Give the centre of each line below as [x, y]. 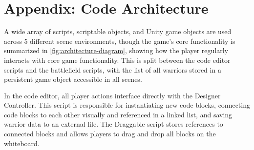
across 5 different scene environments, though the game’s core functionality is [120, 41]
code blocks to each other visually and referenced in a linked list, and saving [118, 114]
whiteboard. [22, 143]
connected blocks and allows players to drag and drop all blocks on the [110, 134]
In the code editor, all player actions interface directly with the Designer [112, 95]
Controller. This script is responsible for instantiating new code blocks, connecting [127, 105]
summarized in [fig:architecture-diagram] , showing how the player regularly [116, 50]
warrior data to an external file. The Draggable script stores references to [114, 124]
